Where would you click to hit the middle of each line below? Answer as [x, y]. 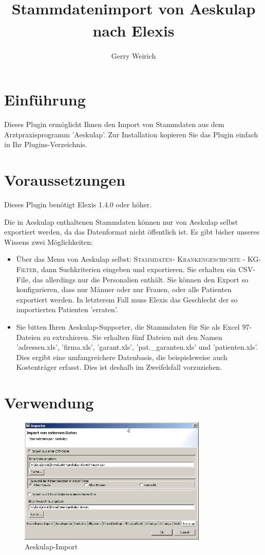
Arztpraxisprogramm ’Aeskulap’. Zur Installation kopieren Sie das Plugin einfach [131, 134]
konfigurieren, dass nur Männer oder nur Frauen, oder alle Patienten [124, 289]
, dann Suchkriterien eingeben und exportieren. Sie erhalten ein [136, 269]
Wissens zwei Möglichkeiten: [49, 241]
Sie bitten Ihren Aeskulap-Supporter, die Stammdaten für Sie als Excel [128, 327]
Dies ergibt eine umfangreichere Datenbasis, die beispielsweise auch [122, 357]
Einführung [45, 100]
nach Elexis [134, 31]
